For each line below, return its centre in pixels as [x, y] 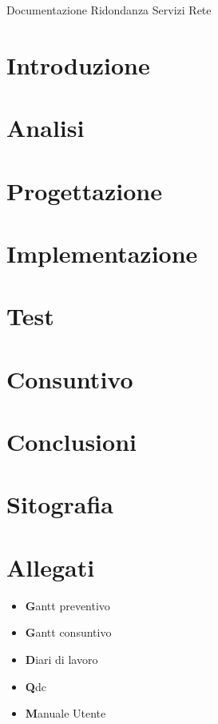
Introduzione [78, 64]
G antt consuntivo [68, 632]
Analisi [46, 128]
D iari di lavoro [61, 659]
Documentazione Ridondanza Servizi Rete [109, 10]
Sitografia [60, 504]
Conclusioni [71, 442]
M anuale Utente [65, 713]
